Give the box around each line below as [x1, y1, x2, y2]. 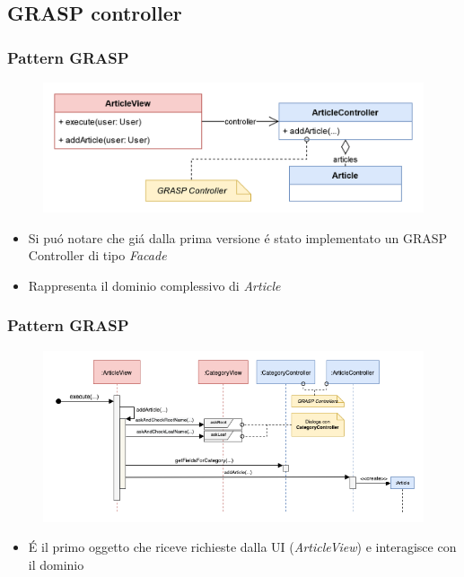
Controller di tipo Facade [28, 246, 167, 265]
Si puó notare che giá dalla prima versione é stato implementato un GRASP [28, 228, 448, 247]
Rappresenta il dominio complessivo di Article [28, 275, 281, 294]
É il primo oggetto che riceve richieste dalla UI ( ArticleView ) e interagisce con [28, 538, 457, 556]
